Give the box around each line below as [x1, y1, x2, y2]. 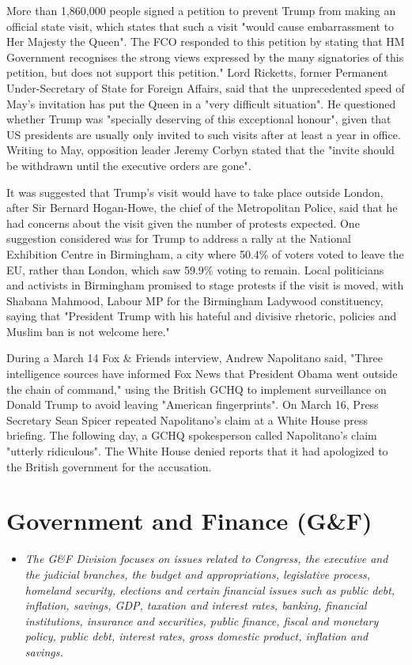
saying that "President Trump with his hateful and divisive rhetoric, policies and [6, 308, 397, 324]
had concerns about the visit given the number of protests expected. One [6, 214, 360, 231]
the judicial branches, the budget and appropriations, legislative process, [25, 565, 371, 582]
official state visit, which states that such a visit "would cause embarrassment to [6, 17, 395, 34]
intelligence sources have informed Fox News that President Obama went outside [6, 365, 398, 382]
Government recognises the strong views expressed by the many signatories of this [6, 48, 404, 65]
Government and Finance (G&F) [6, 504, 372, 537]
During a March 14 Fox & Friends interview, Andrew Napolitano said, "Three [6, 350, 384, 366]
